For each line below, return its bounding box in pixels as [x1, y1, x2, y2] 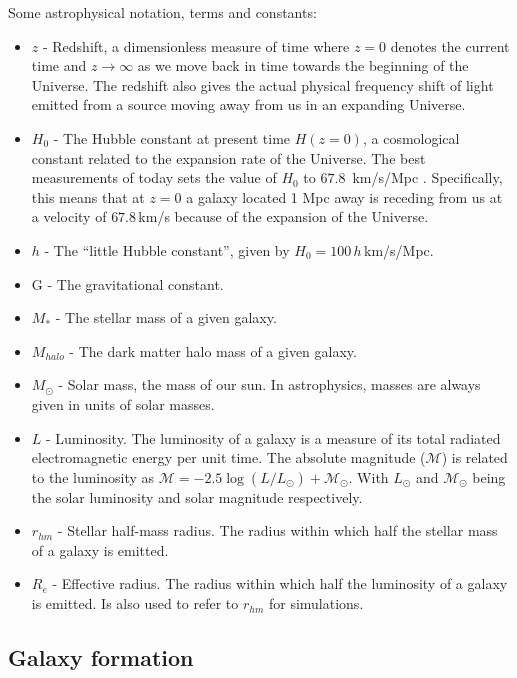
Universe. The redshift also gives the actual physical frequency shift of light [31, 74, 494, 95]
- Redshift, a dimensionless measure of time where [42, 35, 350, 56]
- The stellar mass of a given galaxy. [55, 307, 277, 328]
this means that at [31, 186, 145, 207]
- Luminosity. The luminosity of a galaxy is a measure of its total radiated [46, 427, 501, 448]
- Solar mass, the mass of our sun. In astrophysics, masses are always [58, 374, 481, 395]
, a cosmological [362, 127, 460, 148]
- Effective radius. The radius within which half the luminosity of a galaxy [52, 573, 508, 594]
